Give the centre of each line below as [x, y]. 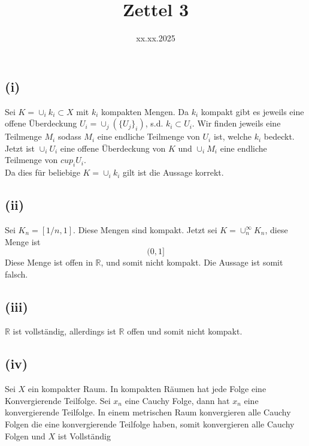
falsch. [16, 274]
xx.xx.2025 [156, 38]
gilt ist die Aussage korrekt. [173, 172]
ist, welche [232, 136]
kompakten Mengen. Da [145, 111]
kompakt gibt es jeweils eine [252, 111]
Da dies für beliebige [43, 172]
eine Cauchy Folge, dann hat [177, 400]
